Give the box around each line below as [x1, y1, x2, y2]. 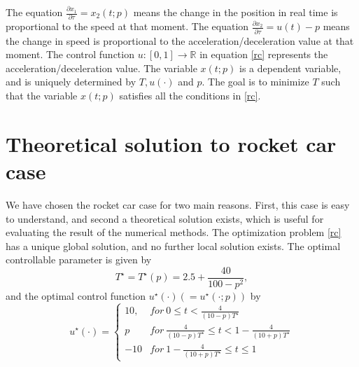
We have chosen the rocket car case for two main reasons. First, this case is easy [6, 197, 350, 212]
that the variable [6, 88, 78, 102]
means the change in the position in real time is [133, 5, 338, 19]
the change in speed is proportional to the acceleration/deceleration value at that [6, 33, 354, 48]
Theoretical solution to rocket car [6, 129, 337, 158]
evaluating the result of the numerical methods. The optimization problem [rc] [6, 225, 342, 240]
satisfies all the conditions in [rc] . [119, 88, 261, 102]
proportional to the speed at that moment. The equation [6, 19, 249, 34]
